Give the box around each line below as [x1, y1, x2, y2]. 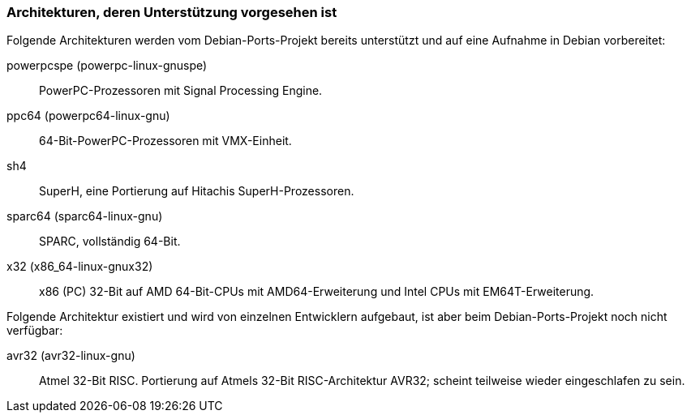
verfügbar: [6, 323, 63, 338]
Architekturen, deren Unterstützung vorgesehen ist [6, 4, 337, 20]
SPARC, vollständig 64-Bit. [39, 234, 181, 249]
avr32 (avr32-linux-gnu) [6, 348, 135, 363]
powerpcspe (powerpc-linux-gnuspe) [6, 58, 208, 73]
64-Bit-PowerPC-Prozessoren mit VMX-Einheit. [39, 134, 292, 148]
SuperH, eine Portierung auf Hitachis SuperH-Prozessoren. [39, 184, 354, 199]
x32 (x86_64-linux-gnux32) [6, 259, 153, 274]
